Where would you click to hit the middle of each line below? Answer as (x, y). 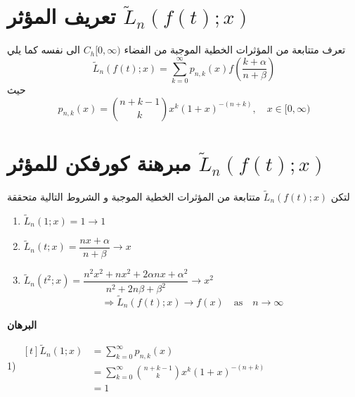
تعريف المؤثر (62, 16)
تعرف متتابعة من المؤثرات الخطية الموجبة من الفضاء (235, 50)
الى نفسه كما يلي (44, 50)
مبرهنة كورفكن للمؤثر (99, 162)
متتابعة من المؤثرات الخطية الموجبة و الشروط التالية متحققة (134, 196)
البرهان (22, 324)
